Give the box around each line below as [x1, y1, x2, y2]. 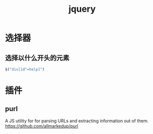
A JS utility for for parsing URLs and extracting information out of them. [5, 118, 149, 124]
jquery [68, 3, 96, 15]
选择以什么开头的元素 [5, 54, 69, 62]
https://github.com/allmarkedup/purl [5, 123, 78, 129]
